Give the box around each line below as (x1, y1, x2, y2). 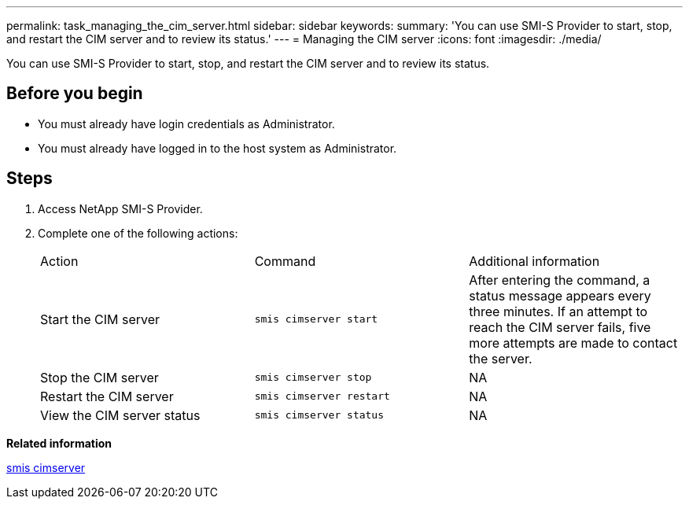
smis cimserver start (254, 313, 378, 326)
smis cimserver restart (254, 390, 390, 403)
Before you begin (6, 83, 143, 104)
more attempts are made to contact (469, 334, 678, 351)
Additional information (469, 252, 600, 269)
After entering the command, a (469, 271, 650, 288)
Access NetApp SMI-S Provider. (38, 201, 203, 216)
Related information (6, 436, 112, 450)
